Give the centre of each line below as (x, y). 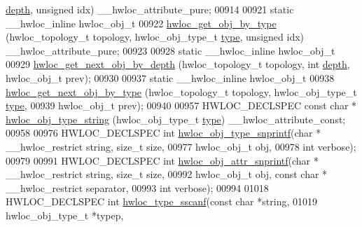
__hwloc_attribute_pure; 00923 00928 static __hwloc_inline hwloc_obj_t (170, 50)
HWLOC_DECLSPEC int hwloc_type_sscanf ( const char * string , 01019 (161, 201)
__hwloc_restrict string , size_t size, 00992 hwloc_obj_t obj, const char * (167, 174)
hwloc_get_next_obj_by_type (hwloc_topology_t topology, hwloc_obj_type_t (181, 91)
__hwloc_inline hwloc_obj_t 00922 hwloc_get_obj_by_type (141, 23)
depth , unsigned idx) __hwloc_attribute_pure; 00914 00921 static (150, 9)
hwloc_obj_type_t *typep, (65, 215)
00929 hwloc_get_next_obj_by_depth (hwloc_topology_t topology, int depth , (178, 64)
